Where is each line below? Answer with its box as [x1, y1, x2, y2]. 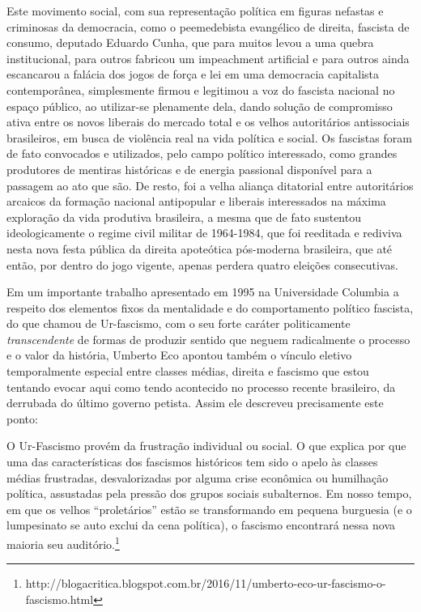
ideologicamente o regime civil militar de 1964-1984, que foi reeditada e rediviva [6, 224, 402, 241]
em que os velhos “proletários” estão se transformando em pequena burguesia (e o [6, 500, 412, 517]
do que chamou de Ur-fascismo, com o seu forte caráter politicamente [6, 315, 351, 332]
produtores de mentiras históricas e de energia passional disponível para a [6, 160, 372, 177]
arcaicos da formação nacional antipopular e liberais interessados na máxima [6, 193, 386, 210]
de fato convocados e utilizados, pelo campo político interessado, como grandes [6, 145, 398, 162]
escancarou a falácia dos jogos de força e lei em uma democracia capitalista [6, 66, 380, 83]
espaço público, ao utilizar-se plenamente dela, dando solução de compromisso [6, 97, 393, 114]
